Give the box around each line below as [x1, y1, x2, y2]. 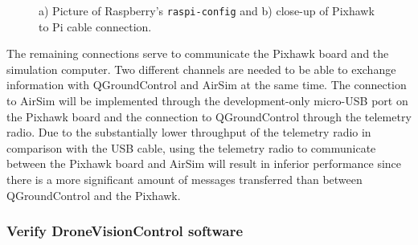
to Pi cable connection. [39, 18, 152, 35]
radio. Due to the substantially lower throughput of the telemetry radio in [6, 124, 371, 141]
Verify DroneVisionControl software [6, 221, 244, 241]
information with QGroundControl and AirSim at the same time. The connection [6, 76, 407, 93]
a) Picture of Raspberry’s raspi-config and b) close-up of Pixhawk [39, 2, 375, 18]
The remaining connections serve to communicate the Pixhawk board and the [6, 45, 389, 62]
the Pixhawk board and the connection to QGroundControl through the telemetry [6, 108, 412, 125]
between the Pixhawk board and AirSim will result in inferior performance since [6, 155, 402, 172]
